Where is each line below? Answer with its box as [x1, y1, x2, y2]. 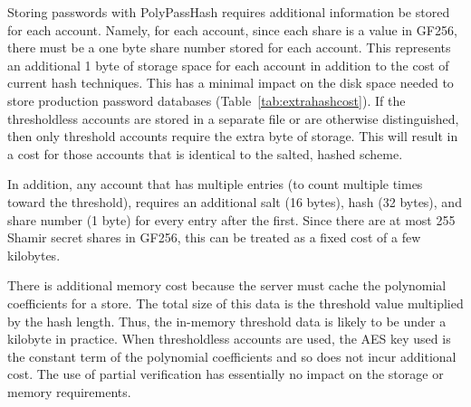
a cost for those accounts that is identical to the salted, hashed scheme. [7, 144, 403, 163]
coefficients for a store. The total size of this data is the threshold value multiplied [7, 293, 464, 312]
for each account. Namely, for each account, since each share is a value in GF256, [7, 20, 457, 39]
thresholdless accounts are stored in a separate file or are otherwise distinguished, [7, 109, 459, 128]
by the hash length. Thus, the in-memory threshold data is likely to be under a [7, 311, 447, 330]
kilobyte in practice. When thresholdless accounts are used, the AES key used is [7, 329, 451, 348]
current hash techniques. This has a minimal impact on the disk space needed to [7, 73, 454, 92]
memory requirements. [7, 382, 131, 401]
